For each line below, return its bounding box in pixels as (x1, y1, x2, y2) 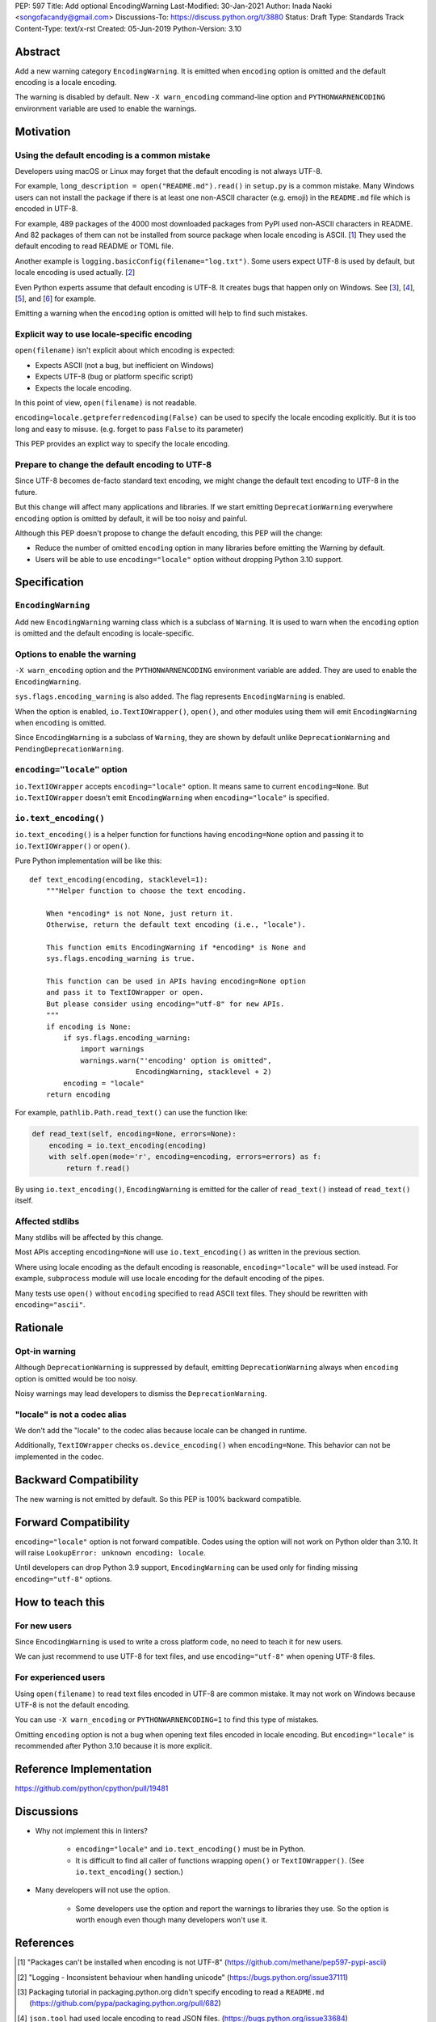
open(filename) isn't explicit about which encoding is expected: (15, 345, 236, 355)
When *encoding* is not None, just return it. (45, 908, 234, 918)
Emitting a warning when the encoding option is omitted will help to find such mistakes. (15, 308, 308, 319)
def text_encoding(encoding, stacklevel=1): (29, 874, 209, 884)
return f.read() (65, 1163, 131, 1173)
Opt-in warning (15, 1345, 77, 1356)
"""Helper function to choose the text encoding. (45, 886, 246, 895)
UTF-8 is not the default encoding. (15, 1699, 131, 1710)
